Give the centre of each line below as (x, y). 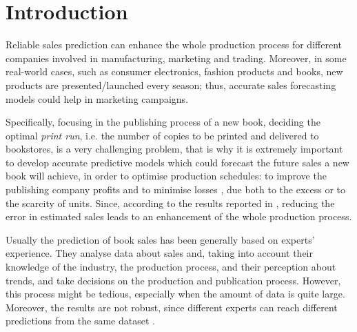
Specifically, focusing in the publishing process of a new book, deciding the (163, 122)
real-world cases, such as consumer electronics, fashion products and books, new (174, 71)
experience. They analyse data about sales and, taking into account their (159, 253)
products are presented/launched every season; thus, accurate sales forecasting (171, 85)
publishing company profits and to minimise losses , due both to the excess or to (176, 189)
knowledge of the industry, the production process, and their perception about (171, 267)
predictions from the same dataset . (80, 321)
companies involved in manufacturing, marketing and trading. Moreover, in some (176, 58)
